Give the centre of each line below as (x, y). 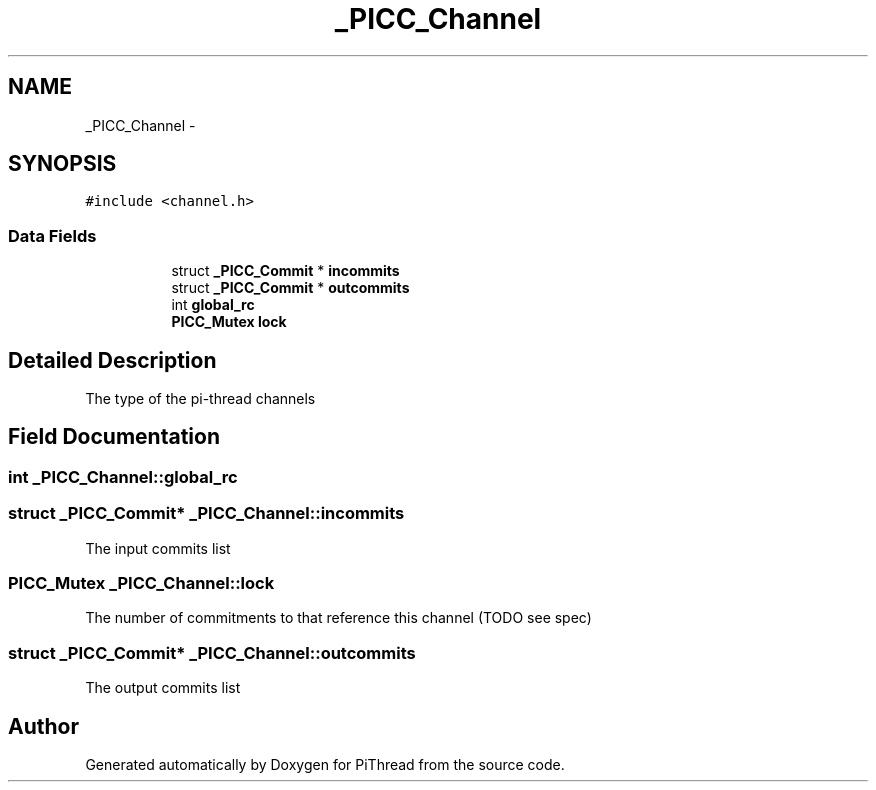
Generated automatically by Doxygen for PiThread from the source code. (325, 764)
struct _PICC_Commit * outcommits (290, 288)
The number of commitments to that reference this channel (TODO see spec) (338, 618)
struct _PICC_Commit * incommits (285, 271)
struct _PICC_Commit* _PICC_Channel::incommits (206, 513)
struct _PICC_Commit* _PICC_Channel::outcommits (212, 652)
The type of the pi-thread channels (200, 399)
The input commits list (158, 548)
